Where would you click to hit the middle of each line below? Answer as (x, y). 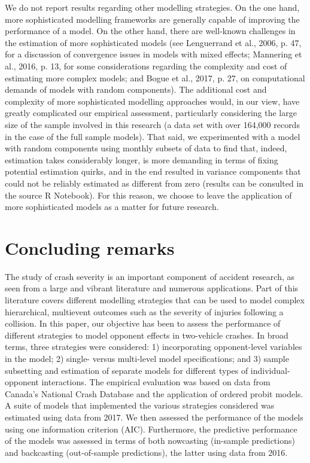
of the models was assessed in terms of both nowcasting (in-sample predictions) (150, 441)
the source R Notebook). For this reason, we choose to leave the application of (148, 195)
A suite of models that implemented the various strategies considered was (140, 405)
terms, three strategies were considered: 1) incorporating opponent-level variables (154, 347)
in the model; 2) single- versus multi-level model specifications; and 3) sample (147, 358)
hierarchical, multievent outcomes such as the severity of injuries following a (144, 311)
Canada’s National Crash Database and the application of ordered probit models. (154, 393)
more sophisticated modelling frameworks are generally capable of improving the (152, 19)
